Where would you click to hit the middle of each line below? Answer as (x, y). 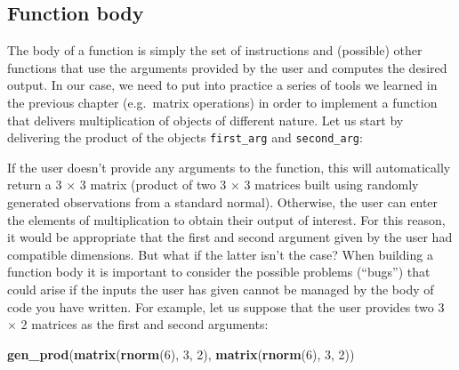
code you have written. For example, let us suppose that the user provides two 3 (226, 306)
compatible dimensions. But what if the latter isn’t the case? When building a (220, 254)
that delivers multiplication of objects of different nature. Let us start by (205, 120)
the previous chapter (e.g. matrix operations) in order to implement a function (222, 102)
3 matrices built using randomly (331, 185)
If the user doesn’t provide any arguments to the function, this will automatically (229, 167)
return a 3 (35, 185)
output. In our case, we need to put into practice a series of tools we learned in (222, 85)
